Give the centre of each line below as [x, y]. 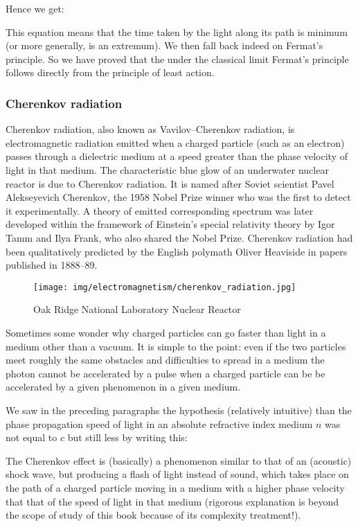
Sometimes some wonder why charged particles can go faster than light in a [166, 332]
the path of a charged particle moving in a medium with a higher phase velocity [175, 487]
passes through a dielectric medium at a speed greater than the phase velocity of [177, 156]
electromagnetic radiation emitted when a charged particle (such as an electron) [175, 142]
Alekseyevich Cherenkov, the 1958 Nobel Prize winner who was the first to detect [178, 197]
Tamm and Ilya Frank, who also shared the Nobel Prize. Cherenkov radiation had [179, 237]
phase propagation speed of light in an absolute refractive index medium [159, 423]
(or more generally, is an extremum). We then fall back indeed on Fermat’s [164, 45]
